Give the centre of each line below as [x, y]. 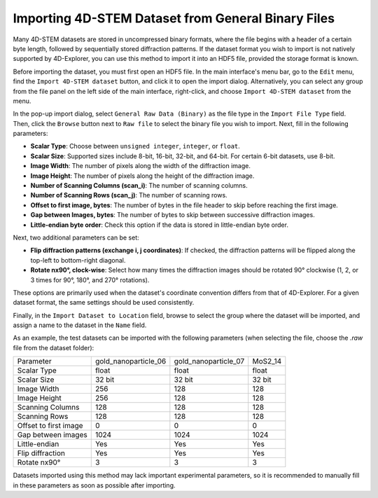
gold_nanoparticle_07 [209, 361]
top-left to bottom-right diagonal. [78, 260]
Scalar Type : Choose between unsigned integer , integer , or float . [135, 146]
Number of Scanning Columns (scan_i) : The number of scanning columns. [139, 186]
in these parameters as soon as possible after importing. [94, 485]
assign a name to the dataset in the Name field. [80, 325]
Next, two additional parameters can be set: [76, 237]
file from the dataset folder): [54, 347]
